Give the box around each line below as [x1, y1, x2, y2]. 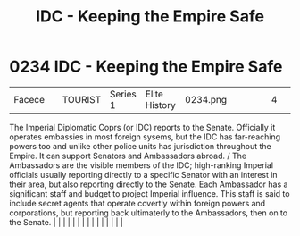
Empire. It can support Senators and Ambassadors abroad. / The [9, 150, 247, 161]
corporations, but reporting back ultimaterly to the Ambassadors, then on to [9, 207, 288, 218]
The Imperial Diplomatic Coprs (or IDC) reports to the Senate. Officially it [9, 122, 276, 132]
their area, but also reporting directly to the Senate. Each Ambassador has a [9, 179, 288, 190]
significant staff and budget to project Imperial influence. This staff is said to [9, 188, 290, 198]
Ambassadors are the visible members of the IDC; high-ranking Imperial [9, 159, 274, 171]
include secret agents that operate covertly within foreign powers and [9, 198, 266, 208]
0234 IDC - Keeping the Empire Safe [9, 56, 283, 77]
